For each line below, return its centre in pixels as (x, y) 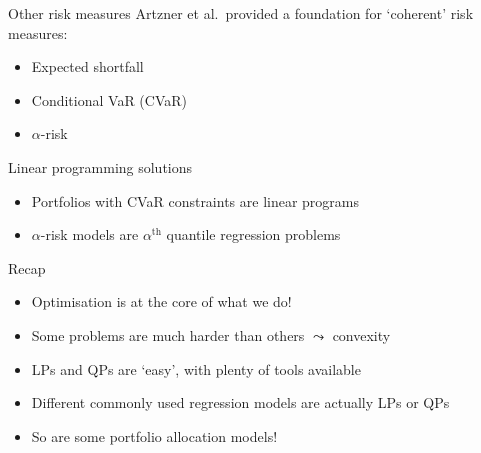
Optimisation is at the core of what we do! (161, 301)
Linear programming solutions (100, 166)
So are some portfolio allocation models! (154, 435)
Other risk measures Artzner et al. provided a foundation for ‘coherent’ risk (241, 13)
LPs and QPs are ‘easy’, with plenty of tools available (196, 368)
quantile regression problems (253, 234)
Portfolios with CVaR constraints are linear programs (195, 200)
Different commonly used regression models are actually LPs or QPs (240, 402)
